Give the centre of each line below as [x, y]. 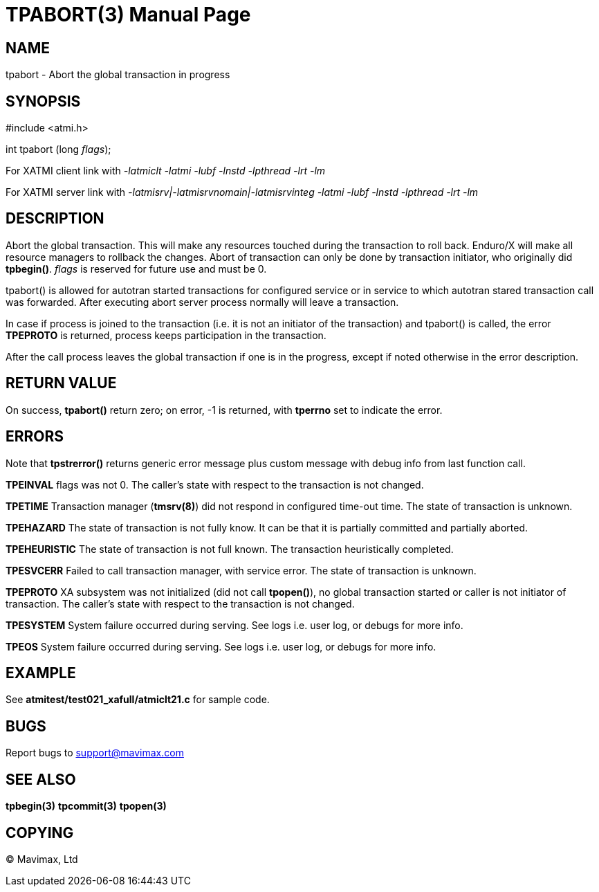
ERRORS [35, 437]
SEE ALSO [41, 779]
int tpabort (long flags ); [58, 149]
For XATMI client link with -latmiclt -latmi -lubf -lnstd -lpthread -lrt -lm [166, 171]
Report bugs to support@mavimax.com [95, 753]
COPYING [40, 832]
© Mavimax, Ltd [42, 859]
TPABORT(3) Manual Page [128, 15]
